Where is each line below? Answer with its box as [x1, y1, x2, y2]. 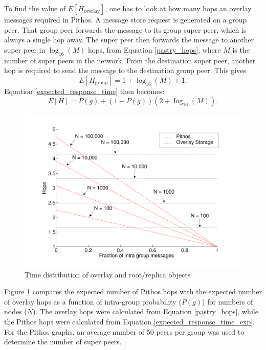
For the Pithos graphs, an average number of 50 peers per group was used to [4, 326, 245, 337]
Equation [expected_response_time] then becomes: [4, 85, 165, 96]
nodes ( [4, 306, 27, 317]
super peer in [4, 44, 46, 55]
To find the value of [4, 3, 66, 13]
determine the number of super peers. [4, 336, 122, 347]
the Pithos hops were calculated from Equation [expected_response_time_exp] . [4, 316, 255, 326]
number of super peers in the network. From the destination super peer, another [4, 55, 256, 65]
